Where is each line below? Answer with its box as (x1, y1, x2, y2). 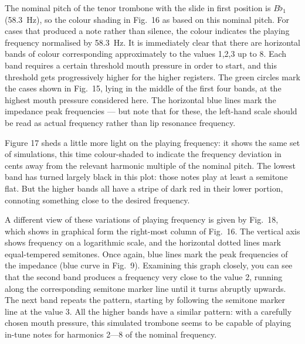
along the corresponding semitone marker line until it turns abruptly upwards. (5, 282, 286, 294)
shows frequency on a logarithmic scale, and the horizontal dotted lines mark (5, 236, 282, 248)
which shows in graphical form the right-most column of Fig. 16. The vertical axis (5, 224, 300, 237)
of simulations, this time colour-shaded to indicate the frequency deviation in (5, 148, 282, 160)
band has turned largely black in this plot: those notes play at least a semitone (5, 171, 288, 183)
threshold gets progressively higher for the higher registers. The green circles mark (5, 70, 300, 83)
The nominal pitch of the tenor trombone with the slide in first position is (5, 2, 271, 13)
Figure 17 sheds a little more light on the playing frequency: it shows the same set (5, 136, 300, 148)
